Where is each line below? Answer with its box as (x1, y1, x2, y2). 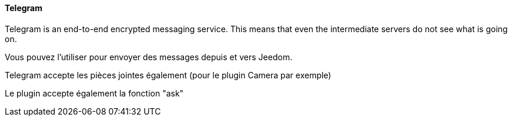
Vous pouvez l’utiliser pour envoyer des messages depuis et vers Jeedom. (5, 51, 293, 62)
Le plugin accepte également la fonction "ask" (5, 88, 184, 98)
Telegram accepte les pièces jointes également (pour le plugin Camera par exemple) (5, 70, 332, 80)
